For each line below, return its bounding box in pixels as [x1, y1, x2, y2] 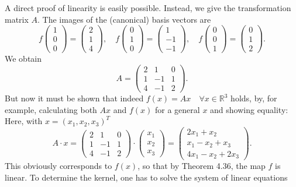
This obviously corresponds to [5, 160, 112, 172]
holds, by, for [230, 92, 277, 104]
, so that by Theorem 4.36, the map [137, 160, 266, 172]
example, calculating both [5, 103, 97, 115]
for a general [155, 103, 200, 115]
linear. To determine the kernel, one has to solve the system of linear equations [5, 171, 288, 183]
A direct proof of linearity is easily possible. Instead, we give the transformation [5, 2, 291, 13]
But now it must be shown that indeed [5, 92, 144, 104]
